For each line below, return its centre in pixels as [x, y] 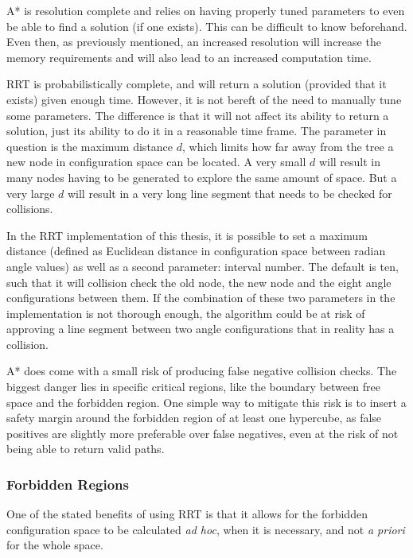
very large [31, 193]
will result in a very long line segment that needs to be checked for [230, 193]
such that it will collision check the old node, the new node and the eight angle [199, 282]
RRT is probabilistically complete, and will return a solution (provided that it [197, 84]
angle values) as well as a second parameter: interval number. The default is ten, [203, 266]
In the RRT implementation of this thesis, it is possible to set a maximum [187, 235]
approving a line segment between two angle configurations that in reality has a [201, 329]
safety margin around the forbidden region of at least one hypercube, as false [194, 418]
